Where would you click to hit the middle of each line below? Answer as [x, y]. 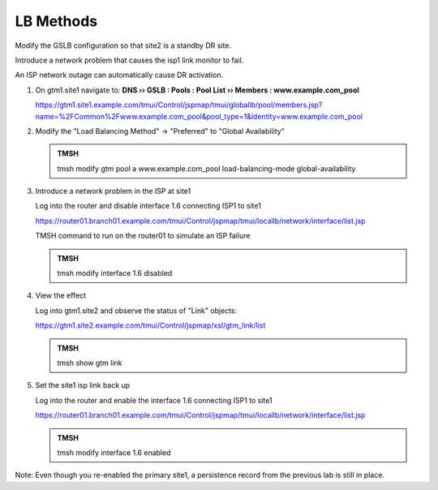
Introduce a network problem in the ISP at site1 [113, 191]
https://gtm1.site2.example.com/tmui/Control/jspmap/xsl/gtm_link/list [150, 325]
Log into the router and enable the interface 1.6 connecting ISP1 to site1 [154, 400]
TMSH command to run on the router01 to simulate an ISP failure [143, 236]
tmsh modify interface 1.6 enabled [114, 452]
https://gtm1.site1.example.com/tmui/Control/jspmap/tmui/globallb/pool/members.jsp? [179, 105]
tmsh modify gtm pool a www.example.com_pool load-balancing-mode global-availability [206, 168]
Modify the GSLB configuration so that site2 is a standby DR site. [123, 45]
